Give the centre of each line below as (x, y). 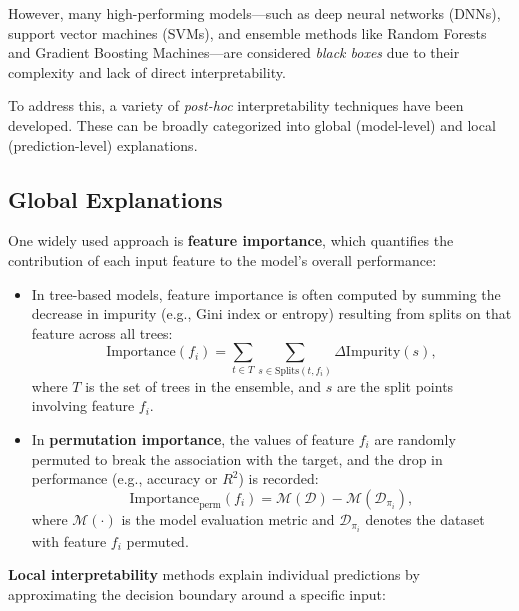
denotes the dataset (425, 519)
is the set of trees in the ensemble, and (203, 385)
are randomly (415, 438)
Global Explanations (115, 198)
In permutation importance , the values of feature (193, 438)
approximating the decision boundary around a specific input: (197, 593)
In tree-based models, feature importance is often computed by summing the (266, 293)
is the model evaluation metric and (228, 519)
